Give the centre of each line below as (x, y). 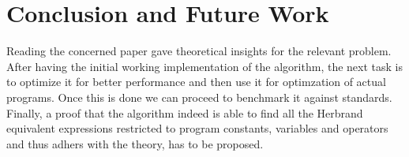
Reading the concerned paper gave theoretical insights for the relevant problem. (199, 51)
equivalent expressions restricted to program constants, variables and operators (197, 128)
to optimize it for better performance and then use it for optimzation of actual (196, 82)
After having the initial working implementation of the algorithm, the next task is (204, 66)
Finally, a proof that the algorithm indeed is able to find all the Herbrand (185, 112)
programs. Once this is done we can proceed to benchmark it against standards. (199, 97)
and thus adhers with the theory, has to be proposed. (135, 143)
